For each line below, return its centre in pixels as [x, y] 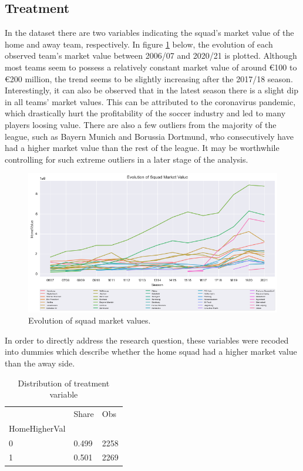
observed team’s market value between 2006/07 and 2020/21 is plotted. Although [151, 55]
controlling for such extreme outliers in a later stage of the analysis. [127, 159]
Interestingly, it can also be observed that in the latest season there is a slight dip [152, 90]
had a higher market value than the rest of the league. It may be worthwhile [142, 148]
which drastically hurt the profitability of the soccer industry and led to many [145, 113]
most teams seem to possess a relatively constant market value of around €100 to [151, 67]
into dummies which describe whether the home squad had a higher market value [151, 351]
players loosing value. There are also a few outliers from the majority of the [141, 124]
